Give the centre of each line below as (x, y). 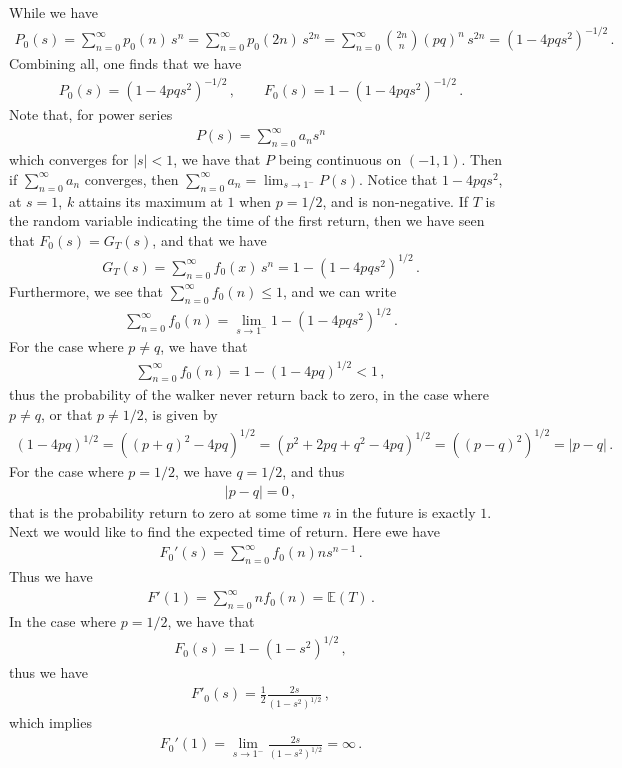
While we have (54, 12)
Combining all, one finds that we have (125, 63)
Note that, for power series (91, 114)
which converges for (69, 159)
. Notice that (398, 178)
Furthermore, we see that (86, 290)
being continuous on (340, 159)
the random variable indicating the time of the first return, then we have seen (247, 220)
